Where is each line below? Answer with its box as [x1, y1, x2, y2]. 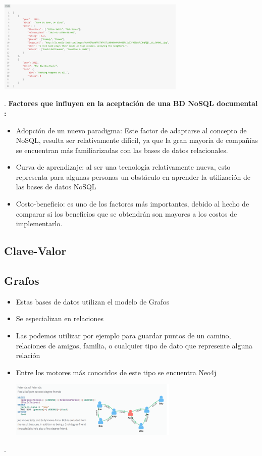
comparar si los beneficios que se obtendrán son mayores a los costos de [16, 208, 237, 219]
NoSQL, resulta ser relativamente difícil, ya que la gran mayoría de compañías [16, 135, 258, 145]
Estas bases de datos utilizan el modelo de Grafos [16, 296, 170, 307]
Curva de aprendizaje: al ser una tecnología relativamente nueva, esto [16, 162, 231, 172]
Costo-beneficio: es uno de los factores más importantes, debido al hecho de [16, 198, 249, 209]
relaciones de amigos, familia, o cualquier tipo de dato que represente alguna [16, 340, 253, 350]
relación [16, 350, 40, 361]
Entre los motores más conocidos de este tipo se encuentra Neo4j [16, 367, 217, 377]
